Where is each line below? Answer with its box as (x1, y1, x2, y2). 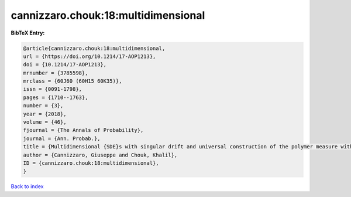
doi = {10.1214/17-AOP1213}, (23, 62, 107, 68)
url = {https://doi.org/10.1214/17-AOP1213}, (23, 53, 156, 60)
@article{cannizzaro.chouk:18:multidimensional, (23, 45, 166, 52)
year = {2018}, (23, 110, 67, 117)
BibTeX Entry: (11, 29, 45, 36)
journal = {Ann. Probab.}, (23, 135, 101, 142)
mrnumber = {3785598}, (23, 69, 88, 76)
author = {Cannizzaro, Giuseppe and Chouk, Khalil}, (23, 151, 178, 158)
